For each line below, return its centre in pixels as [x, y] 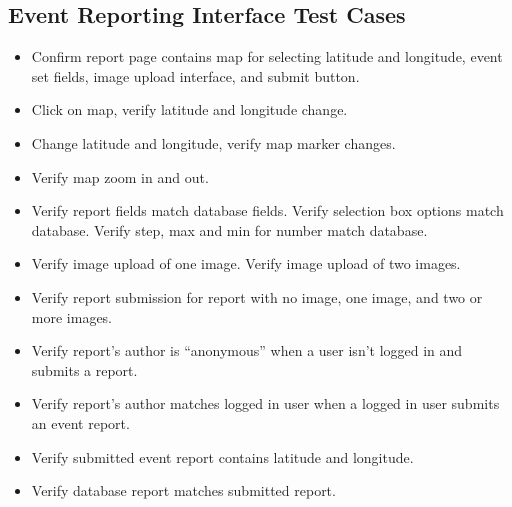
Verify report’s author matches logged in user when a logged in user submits [265, 403]
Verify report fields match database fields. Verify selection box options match [267, 210]
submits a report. [84, 369]
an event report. [80, 422]
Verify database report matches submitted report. [183, 490]
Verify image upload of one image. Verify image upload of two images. [246, 263]
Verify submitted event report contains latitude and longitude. [222, 456]
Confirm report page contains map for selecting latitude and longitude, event [267, 56]
